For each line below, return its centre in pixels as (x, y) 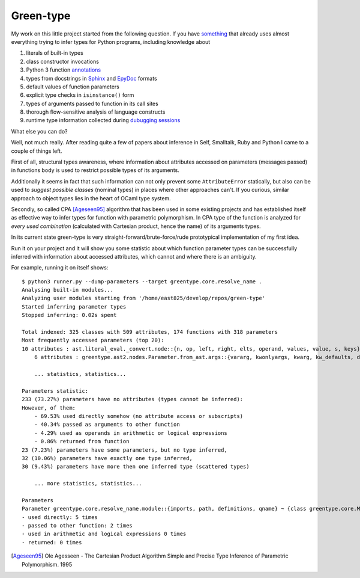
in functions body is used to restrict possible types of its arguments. (95, 170)
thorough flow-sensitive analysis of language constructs (96, 112)
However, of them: (49, 408)
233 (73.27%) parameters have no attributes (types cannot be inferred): (133, 399)
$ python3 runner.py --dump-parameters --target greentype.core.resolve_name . (142, 281)
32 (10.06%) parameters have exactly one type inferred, (107, 458)
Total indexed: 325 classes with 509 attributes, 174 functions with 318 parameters (150, 332)
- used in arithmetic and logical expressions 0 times (104, 534)
